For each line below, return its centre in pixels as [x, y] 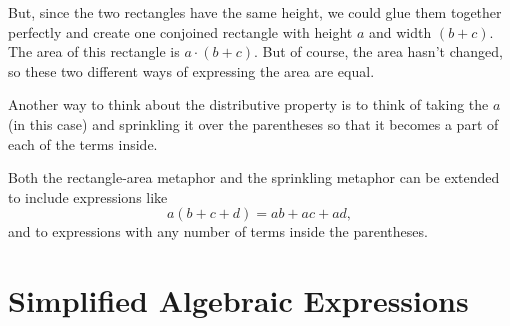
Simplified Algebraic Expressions [238, 300]
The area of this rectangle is [94, 51]
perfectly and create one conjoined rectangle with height [180, 31]
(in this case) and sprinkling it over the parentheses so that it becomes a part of [253, 123]
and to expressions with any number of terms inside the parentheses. [218, 231]
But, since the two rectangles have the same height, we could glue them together [255, 12]
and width [400, 31]
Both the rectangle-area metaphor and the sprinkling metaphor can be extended [254, 177]
